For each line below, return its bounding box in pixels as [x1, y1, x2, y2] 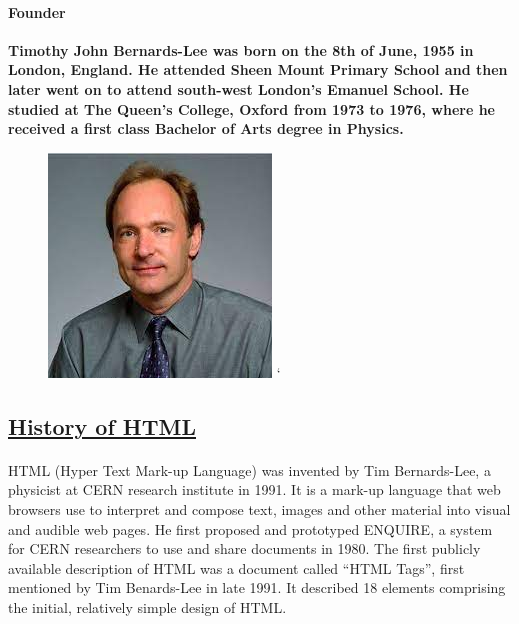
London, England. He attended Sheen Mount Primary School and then [8, 59, 508, 80]
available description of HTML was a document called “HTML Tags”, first [8, 557, 465, 578]
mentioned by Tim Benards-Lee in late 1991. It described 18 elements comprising [8, 577, 506, 598]
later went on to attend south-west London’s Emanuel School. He [8, 78, 469, 99]
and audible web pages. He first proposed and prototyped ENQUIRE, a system [8, 518, 493, 539]
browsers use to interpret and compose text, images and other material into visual [8, 498, 511, 519]
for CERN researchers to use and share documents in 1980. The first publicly [8, 538, 481, 559]
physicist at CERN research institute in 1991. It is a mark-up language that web [8, 479, 501, 500]
